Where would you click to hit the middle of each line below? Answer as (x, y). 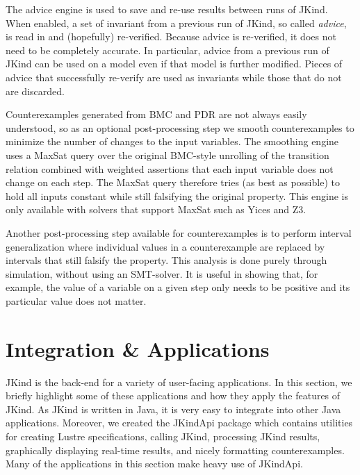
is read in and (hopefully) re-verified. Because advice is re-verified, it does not (171, 36)
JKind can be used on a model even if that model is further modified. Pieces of (174, 64)
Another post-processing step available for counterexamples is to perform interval (179, 232)
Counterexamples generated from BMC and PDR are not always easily (156, 114)
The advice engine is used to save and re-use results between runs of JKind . (167, 9)
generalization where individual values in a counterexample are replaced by (165, 246)
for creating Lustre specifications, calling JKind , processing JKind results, (163, 436)
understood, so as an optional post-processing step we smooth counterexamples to (180, 127)
